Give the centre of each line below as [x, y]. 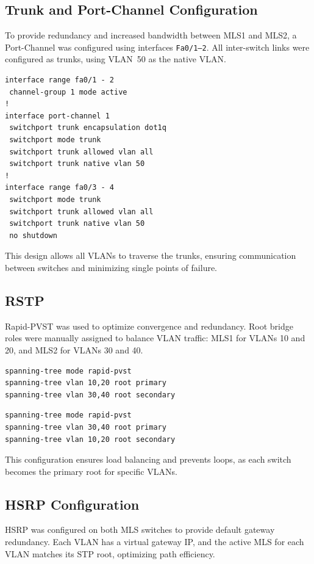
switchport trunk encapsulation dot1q [88, 128]
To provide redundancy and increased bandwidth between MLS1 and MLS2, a [151, 35]
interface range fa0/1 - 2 [59, 80]
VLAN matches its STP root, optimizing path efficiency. [110, 553]
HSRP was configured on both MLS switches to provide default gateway [140, 530]
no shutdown [33, 235]
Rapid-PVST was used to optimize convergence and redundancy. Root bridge [149, 326]
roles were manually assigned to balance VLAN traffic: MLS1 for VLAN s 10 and [155, 338]
